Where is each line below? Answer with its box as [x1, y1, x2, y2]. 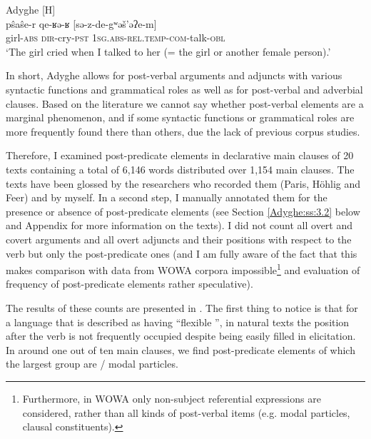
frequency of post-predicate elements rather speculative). [6, 276, 253, 291]
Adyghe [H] [6, 2, 56, 16]
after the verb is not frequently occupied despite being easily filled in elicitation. [6, 328, 356, 343]
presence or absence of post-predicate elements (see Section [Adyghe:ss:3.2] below [6, 203, 360, 218]
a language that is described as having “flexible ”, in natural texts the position [6, 314, 350, 329]
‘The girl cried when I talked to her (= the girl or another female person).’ [6, 44, 331, 59]
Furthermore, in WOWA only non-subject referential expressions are [22, 390, 321, 405]
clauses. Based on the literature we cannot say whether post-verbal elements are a [6, 96, 364, 111]
